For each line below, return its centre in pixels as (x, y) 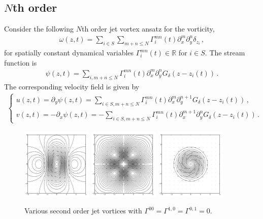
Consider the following (39, 29)
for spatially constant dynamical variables (69, 53)
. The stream (225, 53)
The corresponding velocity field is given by (72, 86)
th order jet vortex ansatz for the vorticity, (148, 29)
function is (21, 62)
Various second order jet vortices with (83, 211)
